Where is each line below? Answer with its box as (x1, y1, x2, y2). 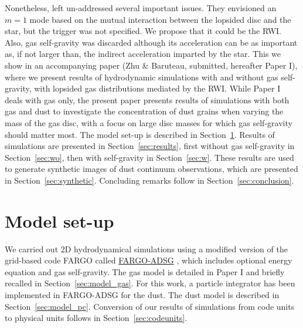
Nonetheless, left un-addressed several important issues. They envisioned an (5, 2, 277, 13)
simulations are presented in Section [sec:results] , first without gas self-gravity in (5, 140, 295, 152)
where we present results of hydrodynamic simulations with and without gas (5, 70, 278, 83)
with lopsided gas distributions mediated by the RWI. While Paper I (34, 82, 281, 94)
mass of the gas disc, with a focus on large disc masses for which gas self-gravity (5, 116, 292, 129)
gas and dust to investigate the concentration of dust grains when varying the (5, 105, 284, 117)
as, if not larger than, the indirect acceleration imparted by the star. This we (5, 48, 281, 60)
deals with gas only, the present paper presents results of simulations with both (5, 93, 290, 106)
